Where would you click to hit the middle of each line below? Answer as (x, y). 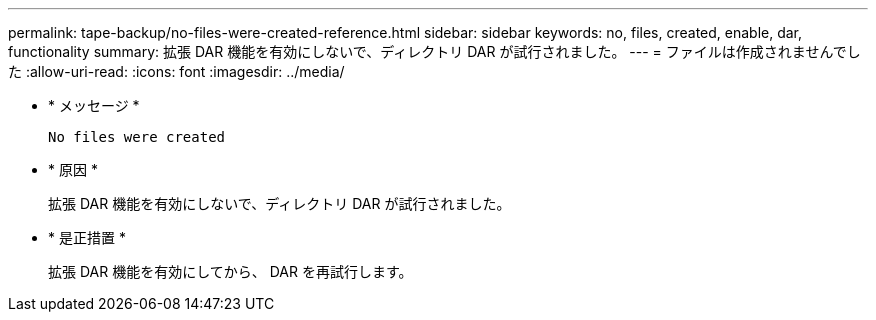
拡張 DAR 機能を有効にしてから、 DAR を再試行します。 (230, 271)
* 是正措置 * (87, 237)
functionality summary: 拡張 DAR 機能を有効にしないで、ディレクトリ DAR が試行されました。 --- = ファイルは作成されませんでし (434, 51)
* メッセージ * (94, 105)
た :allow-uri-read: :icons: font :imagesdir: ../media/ (176, 71)
